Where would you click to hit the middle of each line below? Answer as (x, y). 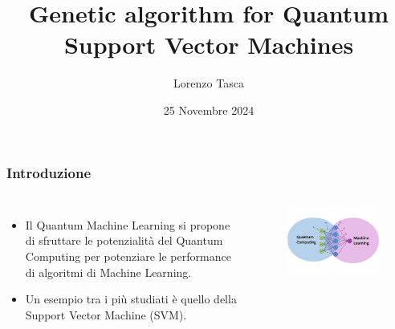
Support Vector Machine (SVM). (106, 314)
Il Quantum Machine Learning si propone (128, 224)
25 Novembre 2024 (209, 110)
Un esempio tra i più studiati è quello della (131, 299)
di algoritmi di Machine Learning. (108, 272)
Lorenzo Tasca (209, 83)
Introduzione (49, 172)
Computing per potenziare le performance (128, 256)
